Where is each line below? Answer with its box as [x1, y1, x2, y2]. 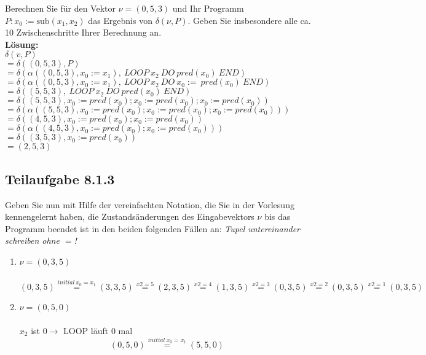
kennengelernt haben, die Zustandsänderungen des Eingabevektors [5, 210, 254, 223]
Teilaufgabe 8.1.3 [5, 169, 115, 188]
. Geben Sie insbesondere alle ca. [187, 14, 311, 26]
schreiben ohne [5, 234, 60, 247]
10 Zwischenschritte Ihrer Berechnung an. [5, 26, 162, 39]
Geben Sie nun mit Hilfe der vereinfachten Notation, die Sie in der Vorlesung [5, 198, 294, 211]
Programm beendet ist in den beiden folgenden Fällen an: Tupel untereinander [5, 222, 301, 235]
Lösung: [5, 37, 39, 50]
